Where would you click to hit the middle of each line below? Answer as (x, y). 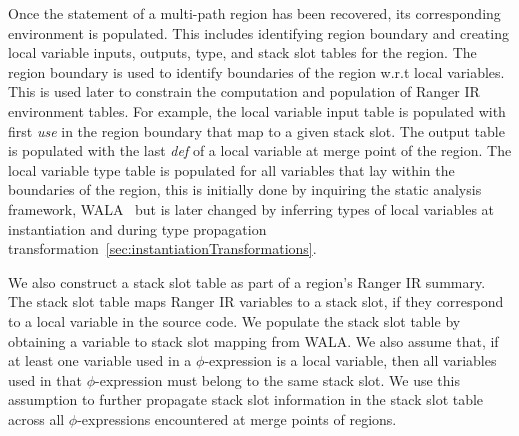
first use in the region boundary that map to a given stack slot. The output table (256, 130)
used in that (45, 379)
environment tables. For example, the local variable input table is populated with (257, 110)
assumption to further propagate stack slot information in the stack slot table (246, 399)
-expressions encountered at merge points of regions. (237, 418)
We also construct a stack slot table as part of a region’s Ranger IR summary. (247, 281)
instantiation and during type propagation (137, 228)
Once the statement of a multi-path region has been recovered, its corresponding (254, 13)
